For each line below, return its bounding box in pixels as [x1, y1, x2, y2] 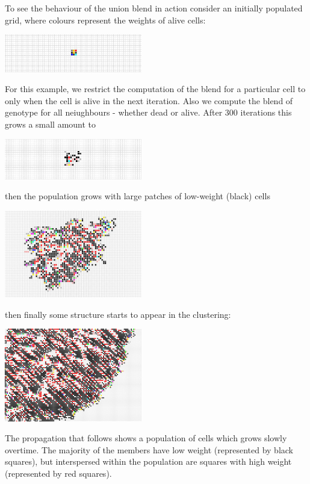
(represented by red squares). [5, 467, 112, 479]
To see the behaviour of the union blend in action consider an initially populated [5, 2, 303, 14]
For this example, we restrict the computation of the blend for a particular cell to [5, 82, 306, 95]
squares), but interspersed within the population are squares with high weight [5, 455, 292, 468]
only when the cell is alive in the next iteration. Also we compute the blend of [5, 94, 293, 107]
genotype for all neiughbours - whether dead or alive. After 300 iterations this [5, 106, 292, 119]
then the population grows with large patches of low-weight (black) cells [5, 190, 270, 202]
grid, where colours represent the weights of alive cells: [5, 13, 206, 26]
